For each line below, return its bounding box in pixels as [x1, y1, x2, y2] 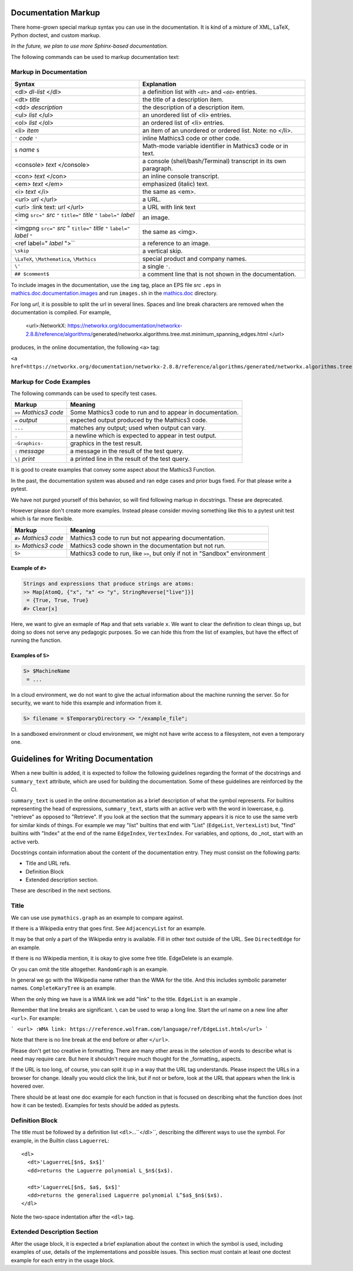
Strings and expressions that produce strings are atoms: [23, 581, 194, 587]
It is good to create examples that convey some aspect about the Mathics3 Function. [11, 466, 216, 473]
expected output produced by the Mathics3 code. [69, 416, 208, 424]
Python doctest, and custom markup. [11, 31, 101, 38]
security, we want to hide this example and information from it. [11, 699, 162, 707]
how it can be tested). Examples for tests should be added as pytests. [11, 1102, 180, 1109]
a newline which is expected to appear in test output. [69, 432, 217, 440]
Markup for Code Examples [11, 377, 91, 386]
